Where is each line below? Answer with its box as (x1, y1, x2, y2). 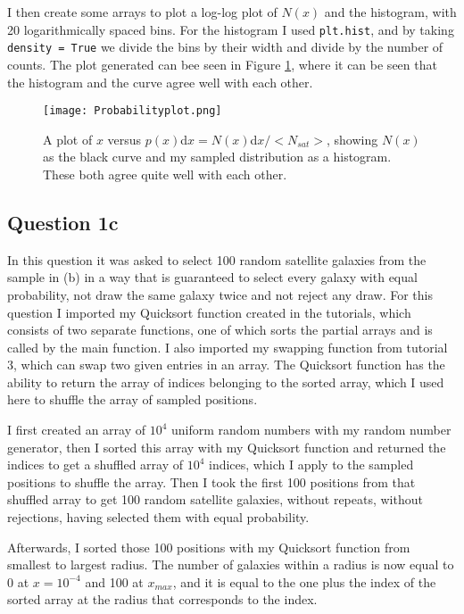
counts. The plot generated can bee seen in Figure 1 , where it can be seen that (7, 54, 437, 73)
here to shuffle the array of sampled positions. (7, 390, 258, 409)
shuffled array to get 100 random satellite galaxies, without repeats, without (7, 490, 423, 509)
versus (107, 129, 142, 148)
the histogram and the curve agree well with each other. (7, 72, 313, 91)
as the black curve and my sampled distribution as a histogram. (43, 147, 392, 166)
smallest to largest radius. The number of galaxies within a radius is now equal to (7, 555, 454, 574)
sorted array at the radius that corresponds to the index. (7, 590, 318, 609)
